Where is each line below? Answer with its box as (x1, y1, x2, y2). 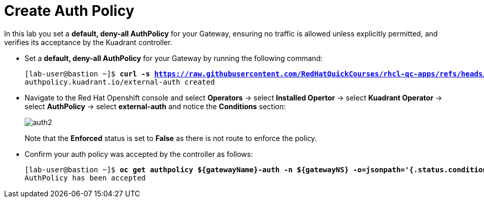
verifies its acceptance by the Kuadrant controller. (4, 37, 172, 47)
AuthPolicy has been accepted (25, 173, 146, 182)
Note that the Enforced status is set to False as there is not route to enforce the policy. (25, 133, 317, 143)
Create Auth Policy (4, 2, 134, 19)
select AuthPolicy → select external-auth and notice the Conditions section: (25, 102, 286, 111)
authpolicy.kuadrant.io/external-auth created (25, 77, 215, 86)
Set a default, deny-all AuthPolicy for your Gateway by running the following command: (25, 53, 323, 63)
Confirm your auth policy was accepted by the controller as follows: (25, 149, 253, 158)
